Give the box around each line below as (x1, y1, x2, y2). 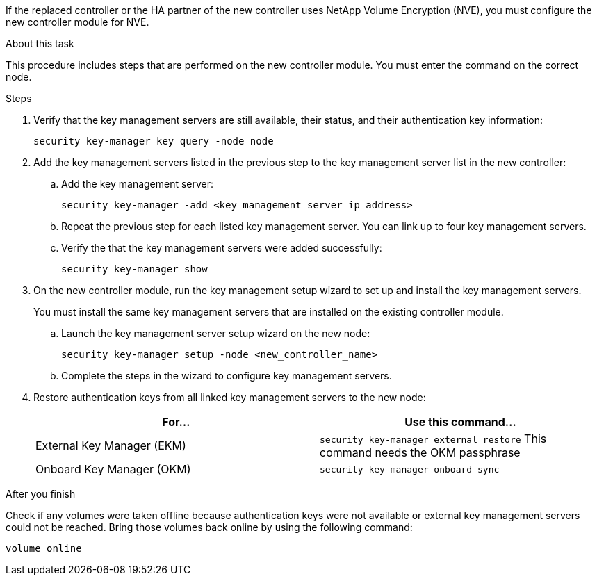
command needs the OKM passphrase (320, 445, 521, 459)
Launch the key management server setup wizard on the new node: (61, 327, 370, 339)
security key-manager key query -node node (33, 136, 274, 147)
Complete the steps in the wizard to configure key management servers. (61, 370, 392, 382)
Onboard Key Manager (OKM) (35, 462, 191, 476)
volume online (6, 543, 82, 554)
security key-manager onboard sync (320, 464, 500, 475)
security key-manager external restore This (320, 432, 547, 445)
